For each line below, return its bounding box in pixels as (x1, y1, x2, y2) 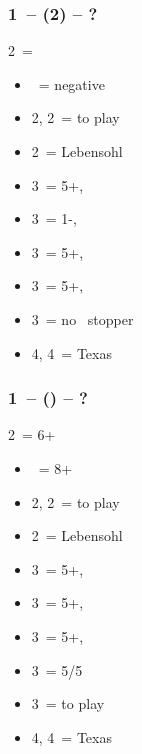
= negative (38, 73, 105, 94)
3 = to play (31, 693, 105, 714)
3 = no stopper (31, 308, 134, 329)
